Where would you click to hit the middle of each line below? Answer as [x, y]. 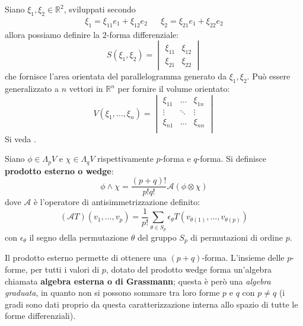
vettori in [86, 89]
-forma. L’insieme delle [243, 258]
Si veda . [20, 138]
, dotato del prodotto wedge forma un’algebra [189, 269]
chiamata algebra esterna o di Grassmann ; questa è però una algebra [138, 281]
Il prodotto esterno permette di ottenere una [86, 258]
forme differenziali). [40, 316]
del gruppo [157, 237]
